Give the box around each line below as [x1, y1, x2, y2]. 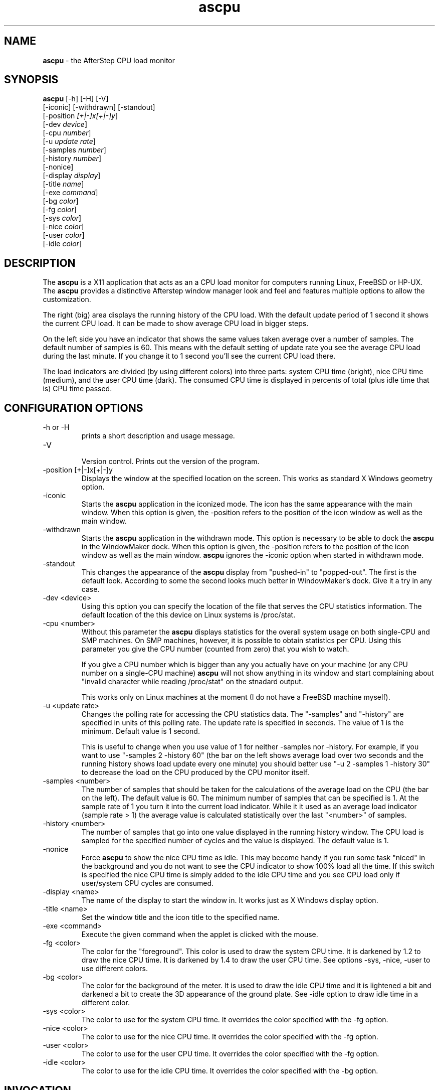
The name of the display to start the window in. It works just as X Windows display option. [81, 896, 378, 905]
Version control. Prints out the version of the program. [81, 457, 260, 466]
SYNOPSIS [4, 73, 59, 86]
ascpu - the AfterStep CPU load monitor [43, 56, 175, 65]
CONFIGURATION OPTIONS [4, 401, 143, 414]
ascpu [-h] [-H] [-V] [43, 94, 109, 103]
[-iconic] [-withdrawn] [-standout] [43, 103, 155, 112]
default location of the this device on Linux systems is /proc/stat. [81, 610, 296, 619]
